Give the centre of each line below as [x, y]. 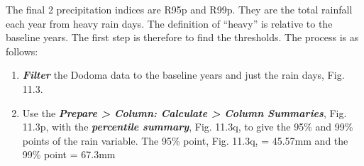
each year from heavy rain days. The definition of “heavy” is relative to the [169, 23]
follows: [22, 51]
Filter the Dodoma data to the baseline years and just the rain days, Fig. [183, 75]
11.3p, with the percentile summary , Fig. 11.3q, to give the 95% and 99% [188, 127]
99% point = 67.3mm [69, 154]
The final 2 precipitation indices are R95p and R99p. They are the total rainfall [179, 9]
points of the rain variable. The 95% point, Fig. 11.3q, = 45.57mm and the [185, 140]
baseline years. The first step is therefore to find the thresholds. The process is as [182, 37]
